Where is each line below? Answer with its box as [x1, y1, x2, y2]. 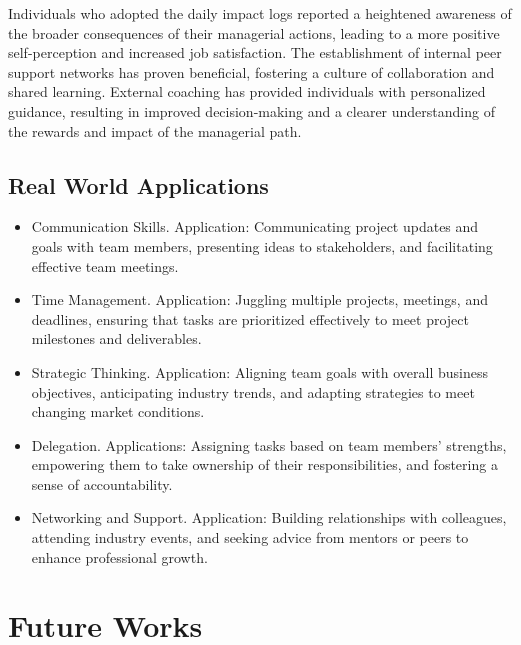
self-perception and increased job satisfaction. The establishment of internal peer [8, 42, 502, 63]
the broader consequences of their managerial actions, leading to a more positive [8, 22, 500, 43]
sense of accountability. [31, 473, 173, 494]
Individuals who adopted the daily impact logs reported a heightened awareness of [8, 3, 512, 23]
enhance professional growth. [31, 546, 208, 567]
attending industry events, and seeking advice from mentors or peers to [31, 527, 469, 548]
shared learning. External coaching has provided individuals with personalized [8, 81, 486, 102]
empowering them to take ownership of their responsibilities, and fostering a [31, 454, 498, 475]
